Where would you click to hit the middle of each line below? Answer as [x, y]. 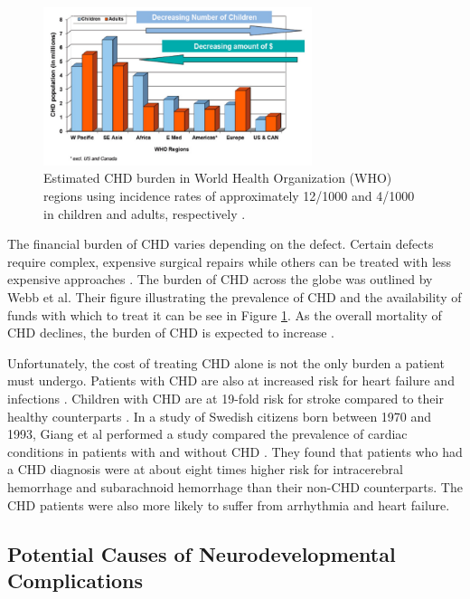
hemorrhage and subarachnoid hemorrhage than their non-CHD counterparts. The [235, 486]
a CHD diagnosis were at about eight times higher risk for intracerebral [205, 469]
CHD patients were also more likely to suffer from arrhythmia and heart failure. [229, 504]
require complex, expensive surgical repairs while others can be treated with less [230, 261]
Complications [75, 580]
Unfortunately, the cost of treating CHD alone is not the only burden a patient [226, 362]
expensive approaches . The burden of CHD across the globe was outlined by [220, 279]
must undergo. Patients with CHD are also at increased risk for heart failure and [231, 380]
